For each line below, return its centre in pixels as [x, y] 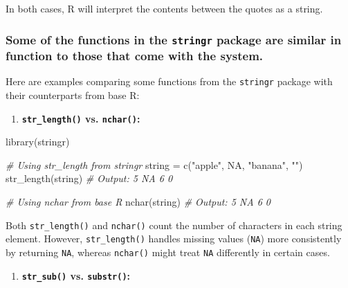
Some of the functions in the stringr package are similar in [174, 39]
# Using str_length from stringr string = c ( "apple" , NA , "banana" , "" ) [154, 164]
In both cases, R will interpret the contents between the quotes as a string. [164, 8]
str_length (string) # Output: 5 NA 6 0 [89, 178]
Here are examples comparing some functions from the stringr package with [169, 81]
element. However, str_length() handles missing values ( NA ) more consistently [174, 238]
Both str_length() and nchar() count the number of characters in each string [174, 225]
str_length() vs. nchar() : [81, 118]
